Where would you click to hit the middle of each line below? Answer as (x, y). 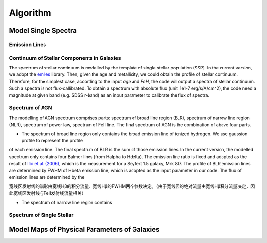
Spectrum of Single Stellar (41, 215)
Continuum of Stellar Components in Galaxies (65, 58)
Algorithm (30, 13)
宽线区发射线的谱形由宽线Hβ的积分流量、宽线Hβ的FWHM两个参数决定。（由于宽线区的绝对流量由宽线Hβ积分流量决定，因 (132, 186)
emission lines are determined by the (47, 177)
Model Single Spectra (43, 30)
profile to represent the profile (52, 140)
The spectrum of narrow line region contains (67, 202)
